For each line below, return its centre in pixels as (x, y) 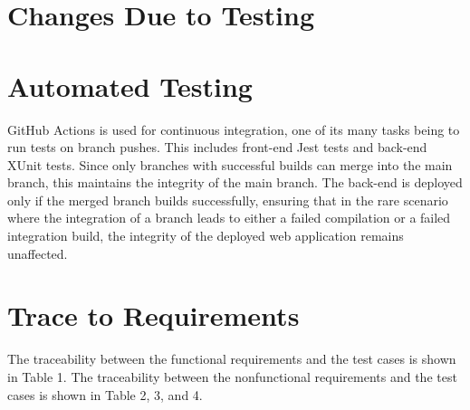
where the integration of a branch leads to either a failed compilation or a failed (229, 218)
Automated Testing (130, 86)
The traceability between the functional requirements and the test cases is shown (232, 359)
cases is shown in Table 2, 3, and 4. (105, 394)
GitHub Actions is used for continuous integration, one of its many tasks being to (234, 129)
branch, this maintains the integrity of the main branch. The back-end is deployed (235, 182)
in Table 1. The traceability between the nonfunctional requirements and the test (232, 376)
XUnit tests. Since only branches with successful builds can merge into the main (230, 164)
